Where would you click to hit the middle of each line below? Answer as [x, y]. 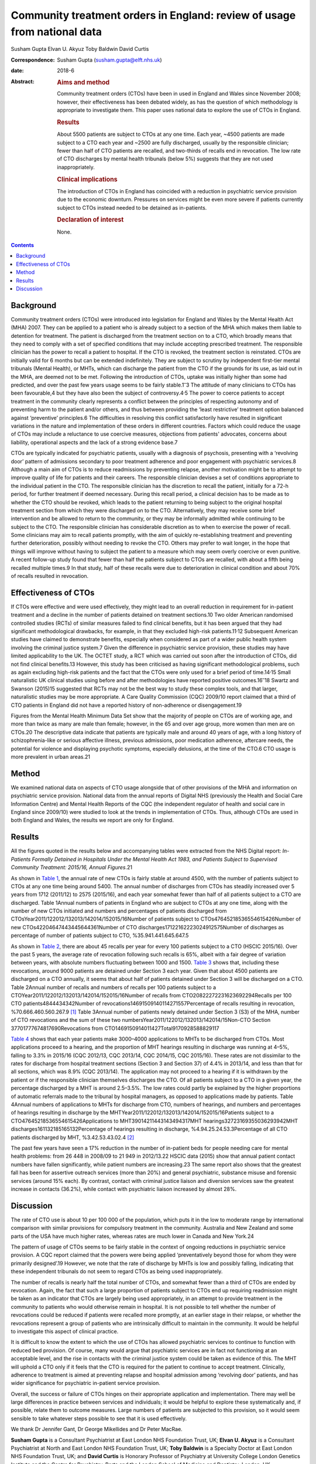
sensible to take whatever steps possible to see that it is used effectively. [99, 1418]
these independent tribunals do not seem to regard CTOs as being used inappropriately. [117, 1271]
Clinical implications [87, 179]
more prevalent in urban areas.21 [51, 757]
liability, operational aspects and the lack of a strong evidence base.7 [94, 442]
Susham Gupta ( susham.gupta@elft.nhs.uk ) [109, 60]
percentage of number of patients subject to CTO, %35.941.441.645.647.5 [100, 935]
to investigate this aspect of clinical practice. [65, 1331]
